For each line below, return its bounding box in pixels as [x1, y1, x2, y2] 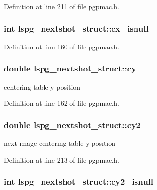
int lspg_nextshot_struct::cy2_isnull [4, 175, 154, 188]
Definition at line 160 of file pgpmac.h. [4, 41, 119, 51]
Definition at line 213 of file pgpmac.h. [4, 154, 119, 165]
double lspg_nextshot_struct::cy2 [4, 119, 141, 131]
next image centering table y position [4, 138, 116, 148]
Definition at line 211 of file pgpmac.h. [4, 1, 119, 11]
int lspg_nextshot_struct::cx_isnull [4, 22, 149, 34]
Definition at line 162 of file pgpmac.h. [4, 98, 119, 108]
